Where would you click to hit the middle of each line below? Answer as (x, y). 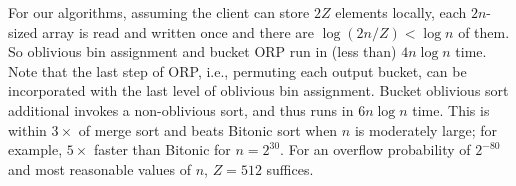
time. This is (451, 109)
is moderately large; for (426, 129)
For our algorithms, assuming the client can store (159, 12)
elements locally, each (401, 12)
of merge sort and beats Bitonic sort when (208, 129)
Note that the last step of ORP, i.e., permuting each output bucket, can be (237, 70)
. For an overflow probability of (375, 149)
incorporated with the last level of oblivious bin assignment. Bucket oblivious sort (258, 90)
